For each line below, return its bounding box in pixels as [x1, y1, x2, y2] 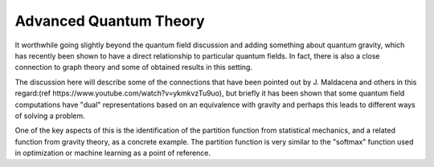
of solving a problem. [14, 111, 86, 120]
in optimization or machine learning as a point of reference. [14, 149, 211, 158]
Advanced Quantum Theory [14, 12, 205, 30]
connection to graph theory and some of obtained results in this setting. [14, 63, 253, 72]
